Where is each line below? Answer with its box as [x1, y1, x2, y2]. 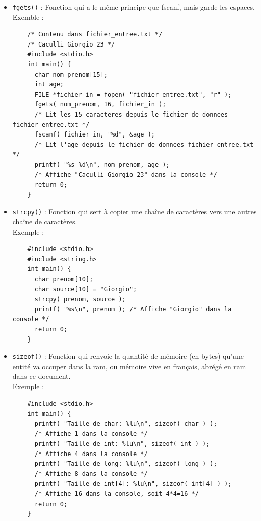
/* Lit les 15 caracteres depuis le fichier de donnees [34, 111, 228, 118]
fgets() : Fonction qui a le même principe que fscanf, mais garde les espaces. [12, 2, 255, 12]
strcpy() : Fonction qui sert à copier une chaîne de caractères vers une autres [12, 206, 257, 217]
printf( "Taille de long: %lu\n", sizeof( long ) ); [34, 460, 217, 468]
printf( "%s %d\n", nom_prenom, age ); [34, 161, 170, 168]
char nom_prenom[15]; [34, 71, 108, 78]
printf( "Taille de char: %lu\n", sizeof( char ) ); [34, 420, 217, 427]
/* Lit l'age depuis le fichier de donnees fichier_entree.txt [34, 141, 254, 148]
